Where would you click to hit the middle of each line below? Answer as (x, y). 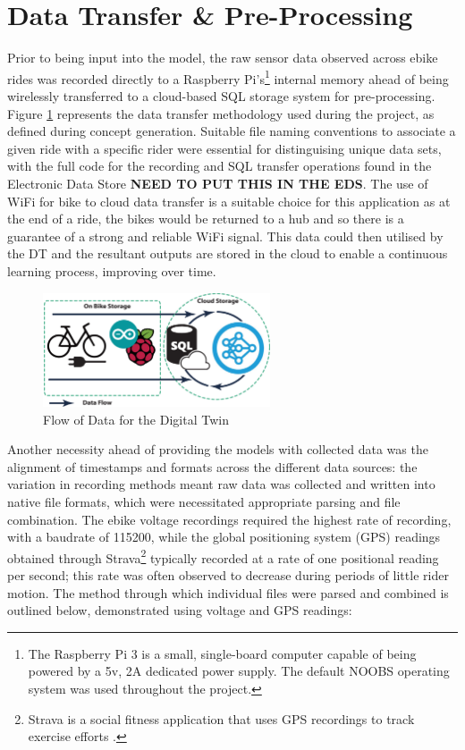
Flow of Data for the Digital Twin (136, 419)
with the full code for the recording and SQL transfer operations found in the (220, 166)
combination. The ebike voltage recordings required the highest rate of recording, (229, 519)
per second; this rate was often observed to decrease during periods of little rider (228, 574)
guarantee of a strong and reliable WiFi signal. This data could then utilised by (225, 236)
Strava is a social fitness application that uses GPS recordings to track (221, 718)
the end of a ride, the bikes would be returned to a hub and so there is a (206, 219)
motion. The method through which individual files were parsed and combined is (228, 592)
